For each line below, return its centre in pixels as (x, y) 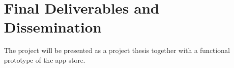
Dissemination (53, 27)
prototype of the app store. (45, 59)
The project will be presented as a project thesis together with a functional (117, 50)
